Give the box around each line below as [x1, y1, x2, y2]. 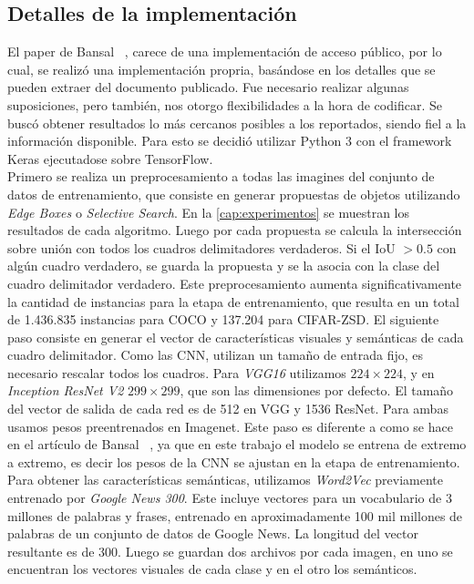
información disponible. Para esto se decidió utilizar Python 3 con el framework [7, 131, 452, 150]
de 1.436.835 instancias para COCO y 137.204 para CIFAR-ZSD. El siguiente [7, 310, 439, 329]
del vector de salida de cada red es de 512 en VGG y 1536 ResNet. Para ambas [7, 399, 448, 418]
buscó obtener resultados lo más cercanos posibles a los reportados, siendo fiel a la [7, 113, 467, 132]
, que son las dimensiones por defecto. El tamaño [180, 381, 454, 400]
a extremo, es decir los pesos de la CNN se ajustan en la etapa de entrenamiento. [7, 452, 460, 471]
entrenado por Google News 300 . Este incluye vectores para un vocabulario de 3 [7, 488, 452, 507]
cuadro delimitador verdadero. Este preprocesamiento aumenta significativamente [7, 273, 462, 292]
